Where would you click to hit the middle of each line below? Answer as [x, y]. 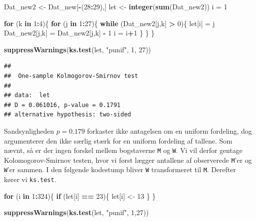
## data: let [27, 95]
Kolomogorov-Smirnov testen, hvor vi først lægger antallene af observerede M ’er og [128, 160]
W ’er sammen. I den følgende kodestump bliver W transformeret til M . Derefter [120, 169]
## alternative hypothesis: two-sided [68, 115]
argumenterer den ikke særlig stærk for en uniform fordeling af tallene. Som [118, 140]
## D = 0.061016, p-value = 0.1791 [62, 105]
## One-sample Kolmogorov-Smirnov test [71, 76]
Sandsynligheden [29, 130]
